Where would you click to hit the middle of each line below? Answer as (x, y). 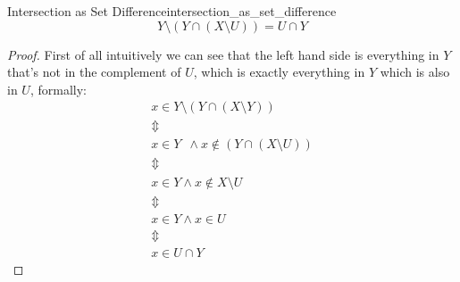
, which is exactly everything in (279, 72)
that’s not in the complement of (94, 72)
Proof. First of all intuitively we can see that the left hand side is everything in (223, 54)
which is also (415, 72)
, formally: (58, 89)
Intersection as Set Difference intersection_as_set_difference (172, 11)
